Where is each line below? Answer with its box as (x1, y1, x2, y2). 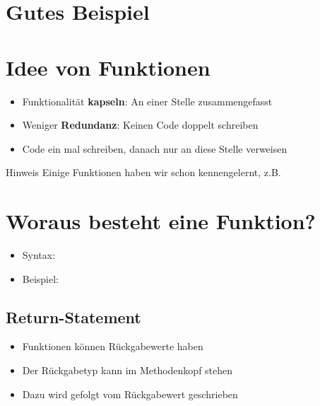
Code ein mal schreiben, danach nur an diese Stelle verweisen (22, 141, 288, 156)
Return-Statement (6, 306, 141, 327)
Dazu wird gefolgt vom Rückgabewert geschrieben (22, 386, 238, 401)
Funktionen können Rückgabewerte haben (22, 339, 203, 354)
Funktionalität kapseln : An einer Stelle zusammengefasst (22, 93, 273, 108)
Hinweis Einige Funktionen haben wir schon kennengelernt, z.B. (6, 165, 281, 180)
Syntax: (22, 248, 56, 262)
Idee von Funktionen (6, 52, 211, 81)
